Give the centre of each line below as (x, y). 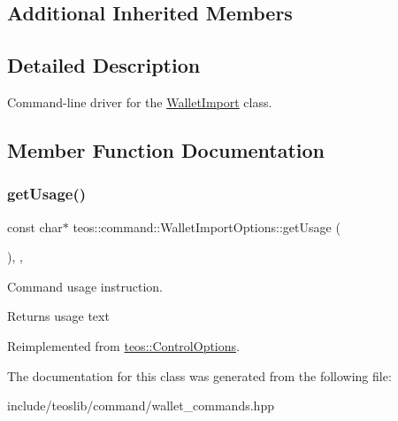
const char (35, 226)
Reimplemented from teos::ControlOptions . (123, 345)
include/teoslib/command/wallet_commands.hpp (141, 405)
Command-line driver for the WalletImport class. (140, 101)
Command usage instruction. (85, 286)
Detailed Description (104, 65)
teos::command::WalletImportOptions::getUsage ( (207, 226)
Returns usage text (58, 316)
